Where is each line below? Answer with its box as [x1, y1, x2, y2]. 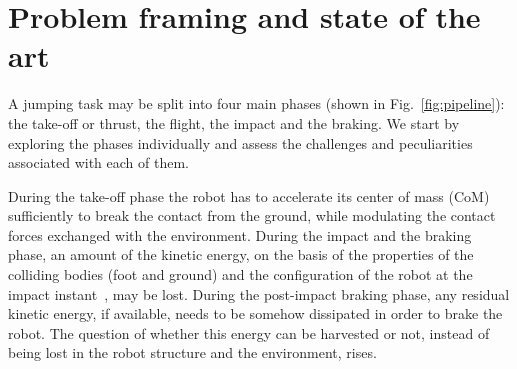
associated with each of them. [8, 152, 189, 173]
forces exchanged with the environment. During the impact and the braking [8, 224, 472, 245]
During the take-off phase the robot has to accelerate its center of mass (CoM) [8, 185, 490, 206]
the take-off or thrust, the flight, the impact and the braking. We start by [8, 112, 460, 133]
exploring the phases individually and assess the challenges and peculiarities [8, 132, 473, 153]
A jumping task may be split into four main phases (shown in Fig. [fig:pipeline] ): [8, 93, 505, 114]
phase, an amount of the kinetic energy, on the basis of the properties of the [8, 244, 474, 265]
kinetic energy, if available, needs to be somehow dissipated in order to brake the [8, 303, 503, 324]
